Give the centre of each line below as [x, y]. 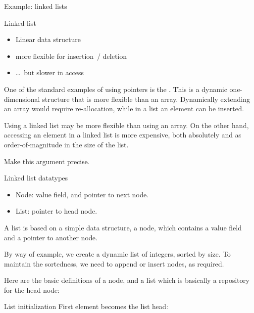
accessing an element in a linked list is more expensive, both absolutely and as [123, 135]
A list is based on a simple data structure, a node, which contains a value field [123, 227]
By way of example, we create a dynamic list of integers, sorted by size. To [117, 254]
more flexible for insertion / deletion [71, 56]
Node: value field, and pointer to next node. [82, 194]
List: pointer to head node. [56, 211]
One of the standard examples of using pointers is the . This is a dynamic [116, 89]
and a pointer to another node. [51, 237]
